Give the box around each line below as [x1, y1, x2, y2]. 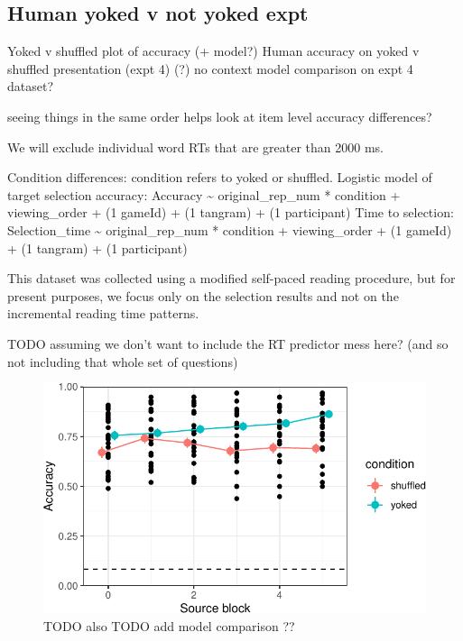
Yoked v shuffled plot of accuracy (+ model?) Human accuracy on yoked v [7, 41, 420, 60]
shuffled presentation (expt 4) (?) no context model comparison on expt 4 [7, 59, 413, 78]
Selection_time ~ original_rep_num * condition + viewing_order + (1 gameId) [7, 220, 452, 239]
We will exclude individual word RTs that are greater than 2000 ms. [7, 137, 384, 156]
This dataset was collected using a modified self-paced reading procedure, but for [7, 269, 456, 288]
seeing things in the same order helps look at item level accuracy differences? [7, 106, 432, 125]
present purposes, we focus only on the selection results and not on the [7, 286, 399, 305]
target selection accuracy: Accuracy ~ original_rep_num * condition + [7, 185, 401, 204]
